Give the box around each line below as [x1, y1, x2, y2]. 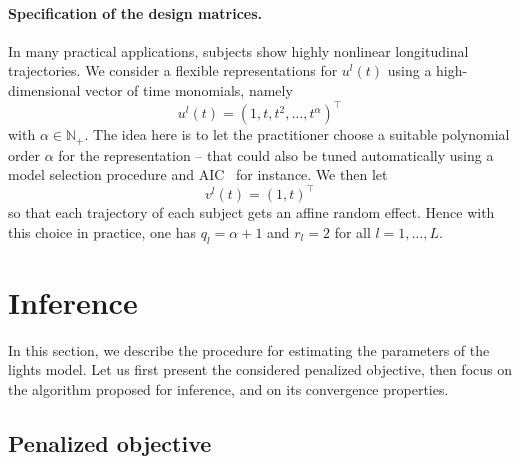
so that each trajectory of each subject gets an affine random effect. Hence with [8, 202, 495, 223]
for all [334, 221, 371, 242]
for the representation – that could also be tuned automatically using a [58, 144, 494, 165]
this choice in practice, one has [8, 221, 197, 242]
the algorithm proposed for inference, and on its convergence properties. [8, 378, 449, 399]
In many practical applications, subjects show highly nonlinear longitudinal [8, 40, 469, 61]
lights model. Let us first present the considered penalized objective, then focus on [8, 359, 512, 380]
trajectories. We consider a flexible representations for [8, 60, 338, 81]
